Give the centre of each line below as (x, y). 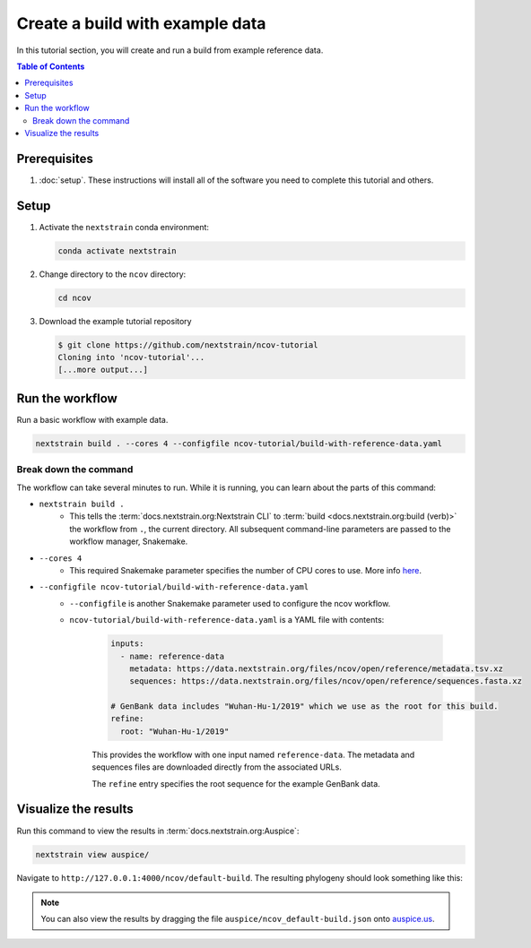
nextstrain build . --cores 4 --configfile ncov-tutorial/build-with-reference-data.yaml (239, 443)
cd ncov (74, 297)
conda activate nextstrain (117, 250)
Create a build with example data (141, 23)
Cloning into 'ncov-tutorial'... (131, 358)
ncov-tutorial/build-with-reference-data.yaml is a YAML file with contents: (227, 620)
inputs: (127, 644)
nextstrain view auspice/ (92, 854)
